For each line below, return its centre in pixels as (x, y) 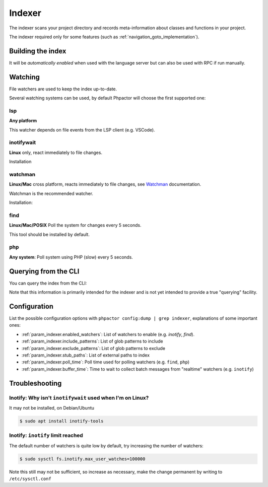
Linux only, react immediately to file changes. (56, 152)
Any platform (23, 121)
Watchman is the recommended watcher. (51, 193)
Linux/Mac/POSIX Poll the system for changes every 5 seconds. (75, 225)
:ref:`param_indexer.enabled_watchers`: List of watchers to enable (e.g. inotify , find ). (108, 334)
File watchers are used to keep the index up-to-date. (63, 89)
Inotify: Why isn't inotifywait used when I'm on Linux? (79, 398)
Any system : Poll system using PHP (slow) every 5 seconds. (71, 257)
